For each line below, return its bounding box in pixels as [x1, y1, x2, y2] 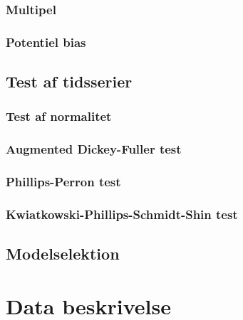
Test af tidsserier [6, 70, 133, 92]
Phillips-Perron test [6, 173, 121, 191]
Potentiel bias [6, 33, 86, 50]
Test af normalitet [6, 107, 112, 125]
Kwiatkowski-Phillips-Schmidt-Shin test [6, 205, 238, 223]
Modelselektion [6, 242, 120, 265]
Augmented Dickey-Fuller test [6, 140, 182, 158]
